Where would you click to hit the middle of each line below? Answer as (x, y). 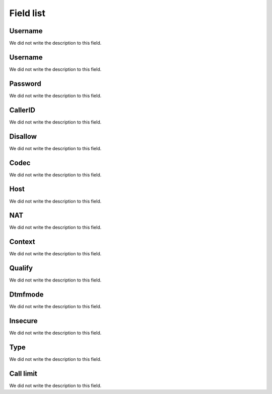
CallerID (22, 110)
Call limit (23, 374)
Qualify (21, 268)
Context (22, 242)
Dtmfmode (26, 295)
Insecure (23, 321)
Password (25, 84)
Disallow (23, 136)
